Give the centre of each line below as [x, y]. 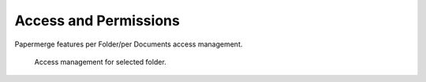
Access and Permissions [97, 20]
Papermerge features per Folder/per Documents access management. [129, 44]
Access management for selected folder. [101, 61]
